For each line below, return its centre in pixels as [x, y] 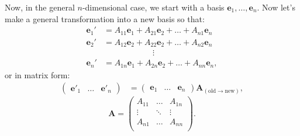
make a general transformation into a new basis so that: [105, 18]
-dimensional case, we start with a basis [153, 7]
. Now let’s [276, 7]
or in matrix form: [37, 74]
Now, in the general [40, 7]
